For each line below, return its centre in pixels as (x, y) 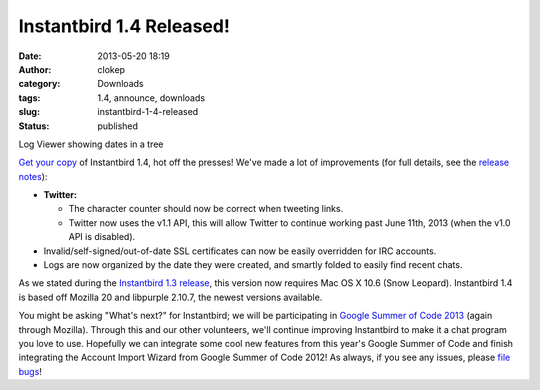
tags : (29, 97)
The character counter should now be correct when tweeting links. (206, 209)
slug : (29, 112)
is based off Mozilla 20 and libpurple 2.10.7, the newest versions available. (170, 297)
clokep (111, 69)
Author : (35, 69)
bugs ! (30, 371)
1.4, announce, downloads (151, 97)
